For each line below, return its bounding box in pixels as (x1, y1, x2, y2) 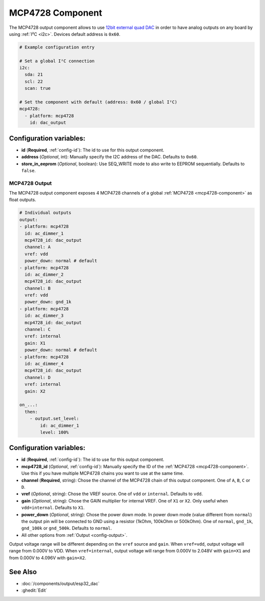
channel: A (25, 244, 51, 250)
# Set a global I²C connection (19, 58, 95, 64)
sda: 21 (25, 72, 43, 77)
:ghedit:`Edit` (21, 587, 48, 593)
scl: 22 (25, 78, 43, 84)
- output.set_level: (29, 416, 79, 422)
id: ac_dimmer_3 (25, 313, 64, 319)
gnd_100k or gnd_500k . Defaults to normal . (21, 525, 112, 531)
